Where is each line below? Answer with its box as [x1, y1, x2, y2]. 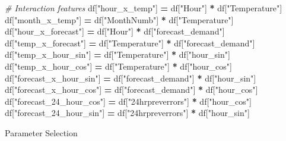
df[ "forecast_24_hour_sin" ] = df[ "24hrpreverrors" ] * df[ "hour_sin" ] [5, 106, 250, 119]
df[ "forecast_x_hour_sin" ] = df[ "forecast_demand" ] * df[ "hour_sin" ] [5, 71, 256, 84]
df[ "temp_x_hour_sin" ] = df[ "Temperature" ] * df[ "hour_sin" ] [5, 48, 230, 61]
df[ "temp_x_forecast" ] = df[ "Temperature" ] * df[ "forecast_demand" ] [5, 36, 255, 49]
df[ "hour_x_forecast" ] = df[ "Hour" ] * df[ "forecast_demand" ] [5, 25, 225, 37]
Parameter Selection [5, 126, 78, 139]
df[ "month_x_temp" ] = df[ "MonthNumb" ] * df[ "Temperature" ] [5, 13, 234, 26]
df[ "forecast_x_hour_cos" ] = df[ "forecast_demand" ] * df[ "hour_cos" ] [5, 83, 258, 96]
